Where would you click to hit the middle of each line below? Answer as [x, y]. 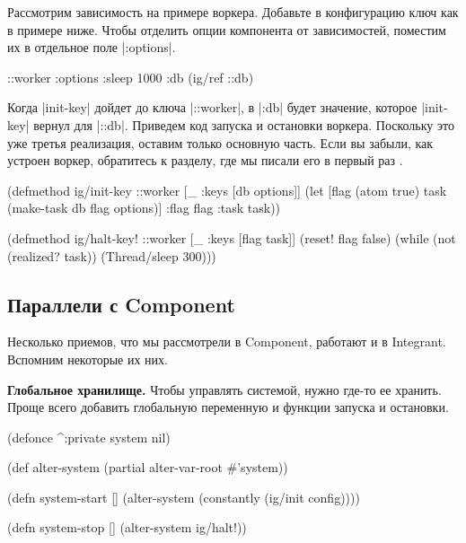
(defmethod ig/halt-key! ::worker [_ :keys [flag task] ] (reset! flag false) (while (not [232, 237]
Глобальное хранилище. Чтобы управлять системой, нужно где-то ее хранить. [224, 389]
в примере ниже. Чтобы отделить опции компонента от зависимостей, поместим [227, 29]
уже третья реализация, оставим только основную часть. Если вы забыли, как [220, 142]
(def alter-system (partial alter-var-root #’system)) [148, 467]
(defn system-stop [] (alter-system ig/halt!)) [127, 527]
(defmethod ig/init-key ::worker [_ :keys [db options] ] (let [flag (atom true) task [227, 190]
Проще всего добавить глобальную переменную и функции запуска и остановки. [228, 407]
